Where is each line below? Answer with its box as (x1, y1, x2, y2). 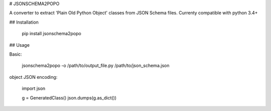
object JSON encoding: (9, 74, 58, 80)
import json (22, 85, 46, 91)
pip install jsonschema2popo (22, 31, 81, 37)
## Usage (9, 42, 30, 48)
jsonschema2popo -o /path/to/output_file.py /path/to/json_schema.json (22, 63, 170, 69)
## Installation (9, 19, 39, 25)
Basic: (9, 51, 22, 57)
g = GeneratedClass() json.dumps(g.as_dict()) (22, 94, 117, 100)
